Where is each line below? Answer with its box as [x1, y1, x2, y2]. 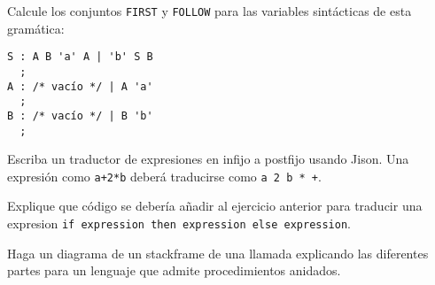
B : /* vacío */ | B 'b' [7, 109, 153, 122]
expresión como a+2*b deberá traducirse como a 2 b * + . [7, 166, 322, 185]
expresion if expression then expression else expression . [7, 214, 352, 233]
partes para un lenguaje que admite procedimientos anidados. [7, 261, 341, 280]
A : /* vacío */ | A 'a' [7, 80, 153, 93]
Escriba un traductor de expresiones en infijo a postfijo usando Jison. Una [7, 150, 409, 168]
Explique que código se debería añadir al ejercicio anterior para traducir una [7, 196, 423, 215]
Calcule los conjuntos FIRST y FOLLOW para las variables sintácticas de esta [7, 2, 412, 19]
